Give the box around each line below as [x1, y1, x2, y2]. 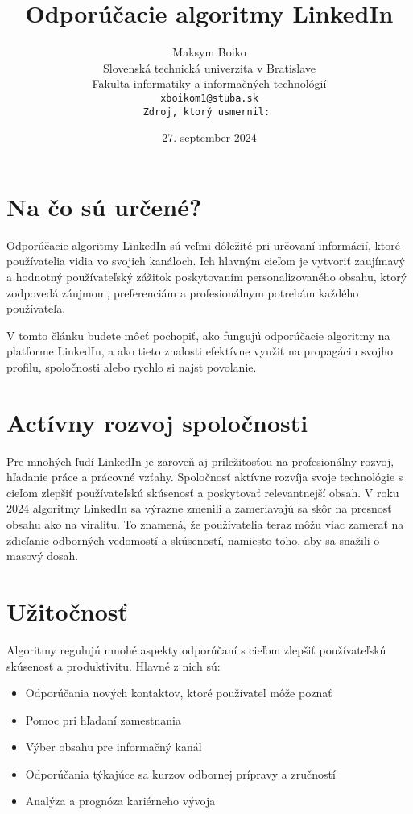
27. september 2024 [162, 129, 257, 146]
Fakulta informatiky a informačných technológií [92, 75, 327, 92]
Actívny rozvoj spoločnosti [6, 405, 308, 438]
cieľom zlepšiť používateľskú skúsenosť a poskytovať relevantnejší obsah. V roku [6, 484, 399, 500]
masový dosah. [6, 547, 79, 564]
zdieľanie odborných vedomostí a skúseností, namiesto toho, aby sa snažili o [6, 531, 380, 548]
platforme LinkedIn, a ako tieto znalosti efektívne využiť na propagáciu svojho [6, 343, 393, 359]
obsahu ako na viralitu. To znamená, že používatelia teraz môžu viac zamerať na [6, 516, 404, 532]
